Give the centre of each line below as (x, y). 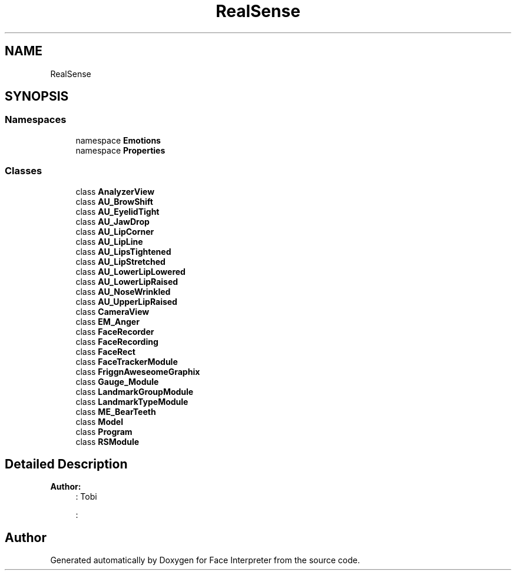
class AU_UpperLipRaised (126, 301)
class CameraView (113, 311)
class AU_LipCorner (115, 231)
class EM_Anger (107, 321)
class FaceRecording (117, 341)
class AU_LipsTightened (123, 251)
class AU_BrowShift (114, 201)
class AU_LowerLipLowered (130, 271)
